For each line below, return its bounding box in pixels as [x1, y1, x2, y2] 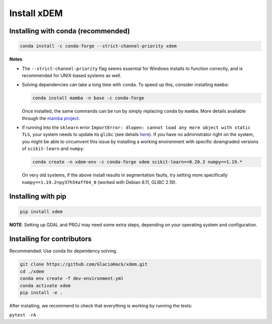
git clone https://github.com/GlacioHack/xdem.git [20, 262, 148, 267]
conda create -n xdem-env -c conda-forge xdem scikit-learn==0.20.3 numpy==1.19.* [32, 159, 243, 165]
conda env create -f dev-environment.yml [20, 276, 124, 282]
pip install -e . [20, 290, 63, 296]
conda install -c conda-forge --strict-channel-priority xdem [20, 43, 177, 49]
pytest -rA [9, 312, 36, 318]
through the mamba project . [22, 115, 80, 121]
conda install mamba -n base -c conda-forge [32, 95, 145, 101]
